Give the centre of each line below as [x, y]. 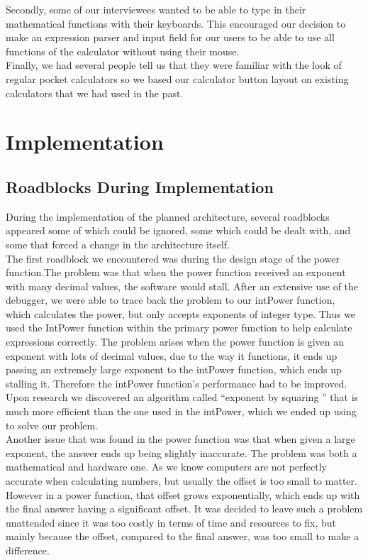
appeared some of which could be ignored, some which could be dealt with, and [178, 230]
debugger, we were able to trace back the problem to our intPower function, [171, 300]
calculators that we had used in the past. [95, 93]
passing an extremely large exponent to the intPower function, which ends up [174, 369]
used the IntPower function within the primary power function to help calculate [179, 328]
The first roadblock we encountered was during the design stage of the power [173, 258]
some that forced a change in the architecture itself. [118, 244]
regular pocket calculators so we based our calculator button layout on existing [177, 78]
